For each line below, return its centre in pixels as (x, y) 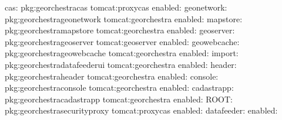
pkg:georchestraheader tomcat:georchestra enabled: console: (112, 76)
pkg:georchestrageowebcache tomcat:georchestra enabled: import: (122, 53)
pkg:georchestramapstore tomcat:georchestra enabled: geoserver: (120, 30)
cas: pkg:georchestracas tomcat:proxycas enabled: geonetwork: (116, 7)
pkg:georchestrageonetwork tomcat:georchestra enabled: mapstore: (124, 18)
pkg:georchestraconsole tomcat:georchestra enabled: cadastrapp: (119, 88)
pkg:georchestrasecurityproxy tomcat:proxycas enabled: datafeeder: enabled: (141, 110)
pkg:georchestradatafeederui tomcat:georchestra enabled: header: (121, 64)
